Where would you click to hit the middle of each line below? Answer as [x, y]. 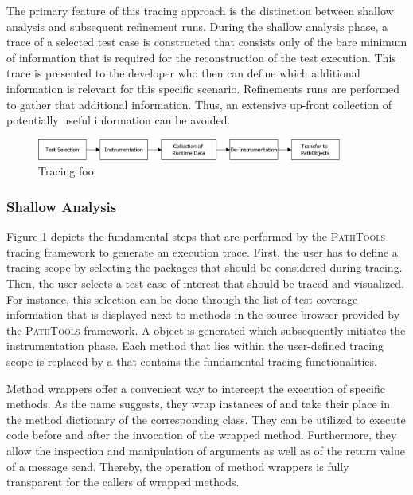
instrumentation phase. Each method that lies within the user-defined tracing [195, 346]
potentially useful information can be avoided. [119, 120]
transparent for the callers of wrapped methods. [123, 482]
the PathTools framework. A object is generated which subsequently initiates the [206, 330]
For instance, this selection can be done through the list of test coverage [182, 299]
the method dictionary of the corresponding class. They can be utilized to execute [206, 419]
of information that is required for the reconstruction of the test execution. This [201, 57]
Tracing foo [66, 171]
